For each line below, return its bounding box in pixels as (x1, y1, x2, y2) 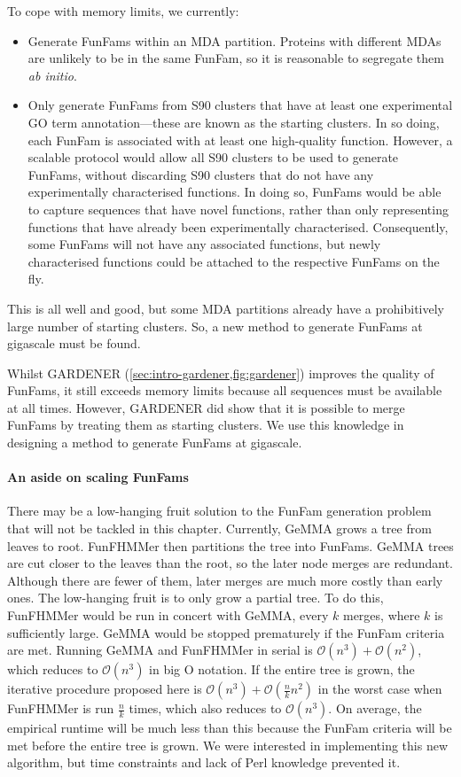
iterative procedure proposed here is (7, 680, 202, 698)
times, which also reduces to (129, 699, 282, 718)
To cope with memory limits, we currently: (7, 2, 239, 19)
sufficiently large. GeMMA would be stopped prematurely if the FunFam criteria (7, 623, 445, 641)
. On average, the (328, 699, 422, 718)
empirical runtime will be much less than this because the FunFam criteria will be (7, 719, 452, 737)
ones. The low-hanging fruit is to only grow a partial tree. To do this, (7, 588, 384, 607)
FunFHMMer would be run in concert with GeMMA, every (7, 606, 329, 625)
